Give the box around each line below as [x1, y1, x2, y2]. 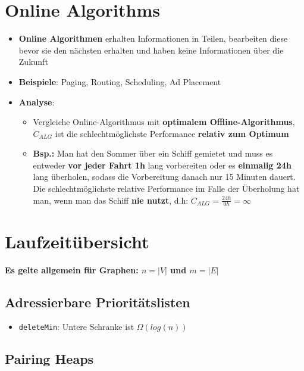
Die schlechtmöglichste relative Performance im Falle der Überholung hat [33, 182, 300, 195]
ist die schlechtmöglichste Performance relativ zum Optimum [55, 127, 289, 139]
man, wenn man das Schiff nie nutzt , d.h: [33, 194, 189, 206]
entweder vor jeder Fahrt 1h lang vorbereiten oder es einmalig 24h [33, 158, 292, 171]
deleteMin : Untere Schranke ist [18, 320, 134, 333]
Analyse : [18, 95, 55, 108]
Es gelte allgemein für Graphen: [5, 263, 139, 276]
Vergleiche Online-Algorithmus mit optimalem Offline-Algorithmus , [33, 116, 295, 128]
